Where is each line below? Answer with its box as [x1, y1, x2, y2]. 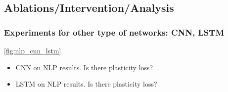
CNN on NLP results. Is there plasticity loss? [15, 62, 153, 72]
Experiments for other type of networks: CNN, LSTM [4, 26, 225, 38]
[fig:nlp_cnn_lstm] [4, 46, 61, 55]
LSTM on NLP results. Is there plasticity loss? [15, 79, 157, 89]
